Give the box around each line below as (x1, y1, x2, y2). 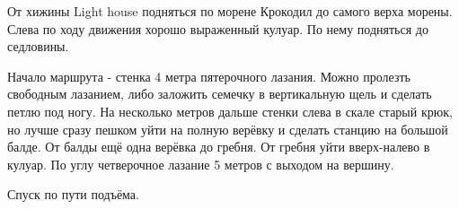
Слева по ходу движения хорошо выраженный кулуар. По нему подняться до (7, 19, 428, 38)
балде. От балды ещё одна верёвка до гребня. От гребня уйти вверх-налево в (7, 137, 430, 156)
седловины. (7, 37, 69, 56)
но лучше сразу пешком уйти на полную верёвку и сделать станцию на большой (7, 119, 448, 138)
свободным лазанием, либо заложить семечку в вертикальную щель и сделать (7, 84, 432, 103)
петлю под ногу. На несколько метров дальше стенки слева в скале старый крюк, (7, 101, 453, 120)
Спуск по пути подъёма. (7, 185, 139, 204)
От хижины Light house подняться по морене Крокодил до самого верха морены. (7, 2, 453, 20)
